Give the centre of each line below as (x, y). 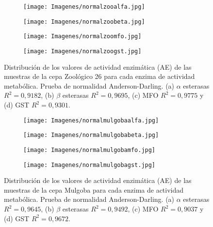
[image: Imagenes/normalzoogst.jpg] (82, 51)
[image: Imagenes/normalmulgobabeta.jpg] (91, 135)
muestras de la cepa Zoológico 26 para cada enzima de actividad (99, 76)
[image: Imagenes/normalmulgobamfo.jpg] (90, 150)
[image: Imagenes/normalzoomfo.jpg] (82, 37)
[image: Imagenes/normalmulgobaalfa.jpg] (91, 120)
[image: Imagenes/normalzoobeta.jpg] (84, 22)
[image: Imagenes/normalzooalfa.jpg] (84, 7)
